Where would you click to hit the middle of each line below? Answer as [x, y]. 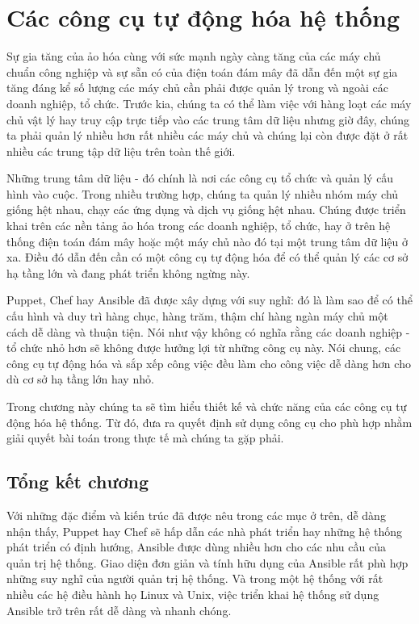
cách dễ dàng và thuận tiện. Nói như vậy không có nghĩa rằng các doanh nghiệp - [208, 331]
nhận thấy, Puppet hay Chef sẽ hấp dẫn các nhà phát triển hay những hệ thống [204, 531]
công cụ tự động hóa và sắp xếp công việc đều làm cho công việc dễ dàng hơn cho [209, 363]
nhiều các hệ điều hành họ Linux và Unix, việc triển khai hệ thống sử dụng [193, 594]
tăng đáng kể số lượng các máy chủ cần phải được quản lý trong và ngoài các [197, 88]
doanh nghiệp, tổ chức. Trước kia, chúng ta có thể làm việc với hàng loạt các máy [209, 103]
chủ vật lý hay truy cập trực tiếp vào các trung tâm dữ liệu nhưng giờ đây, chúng [208, 119]
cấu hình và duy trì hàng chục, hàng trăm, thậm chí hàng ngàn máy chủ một [197, 316]
